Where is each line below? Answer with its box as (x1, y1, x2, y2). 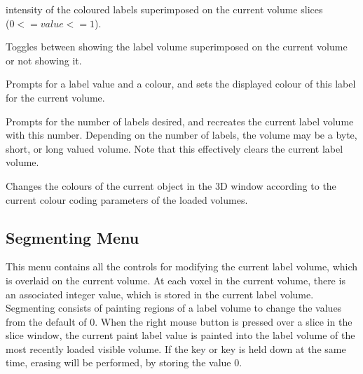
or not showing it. (6, 53, 82, 67)
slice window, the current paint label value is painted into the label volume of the (6, 328, 355, 342)
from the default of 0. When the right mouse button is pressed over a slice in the (6, 314, 352, 328)
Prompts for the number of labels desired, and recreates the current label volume (6, 113, 354, 128)
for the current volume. (6, 90, 105, 104)
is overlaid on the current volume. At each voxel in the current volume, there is (6, 272, 345, 287)
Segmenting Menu (6, 226, 139, 248)
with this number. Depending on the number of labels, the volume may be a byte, (6, 127, 357, 142)
